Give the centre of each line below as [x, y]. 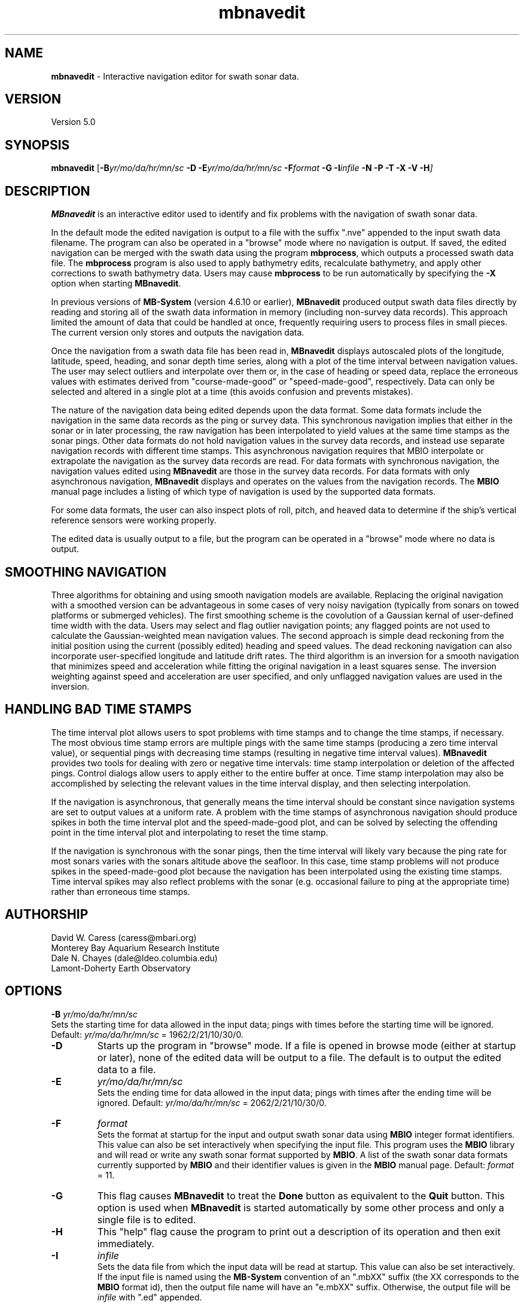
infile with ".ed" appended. [150, 1297]
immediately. [126, 1243]
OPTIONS [33, 991]
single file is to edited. [147, 1219]
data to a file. [127, 1069]
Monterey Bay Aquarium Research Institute [135, 947]
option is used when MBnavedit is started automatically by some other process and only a [301, 1207]
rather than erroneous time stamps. [121, 891]
